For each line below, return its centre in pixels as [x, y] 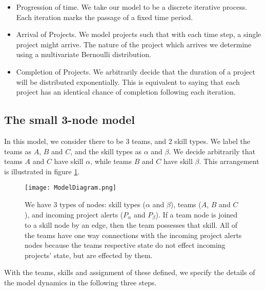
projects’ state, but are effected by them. [89, 255]
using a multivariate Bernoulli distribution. [84, 54]
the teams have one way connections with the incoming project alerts [133, 235]
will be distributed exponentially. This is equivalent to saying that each [128, 81]
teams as [18, 151]
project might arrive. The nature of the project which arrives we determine [134, 44]
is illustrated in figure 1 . [42, 171]
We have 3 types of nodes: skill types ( [85, 204]
